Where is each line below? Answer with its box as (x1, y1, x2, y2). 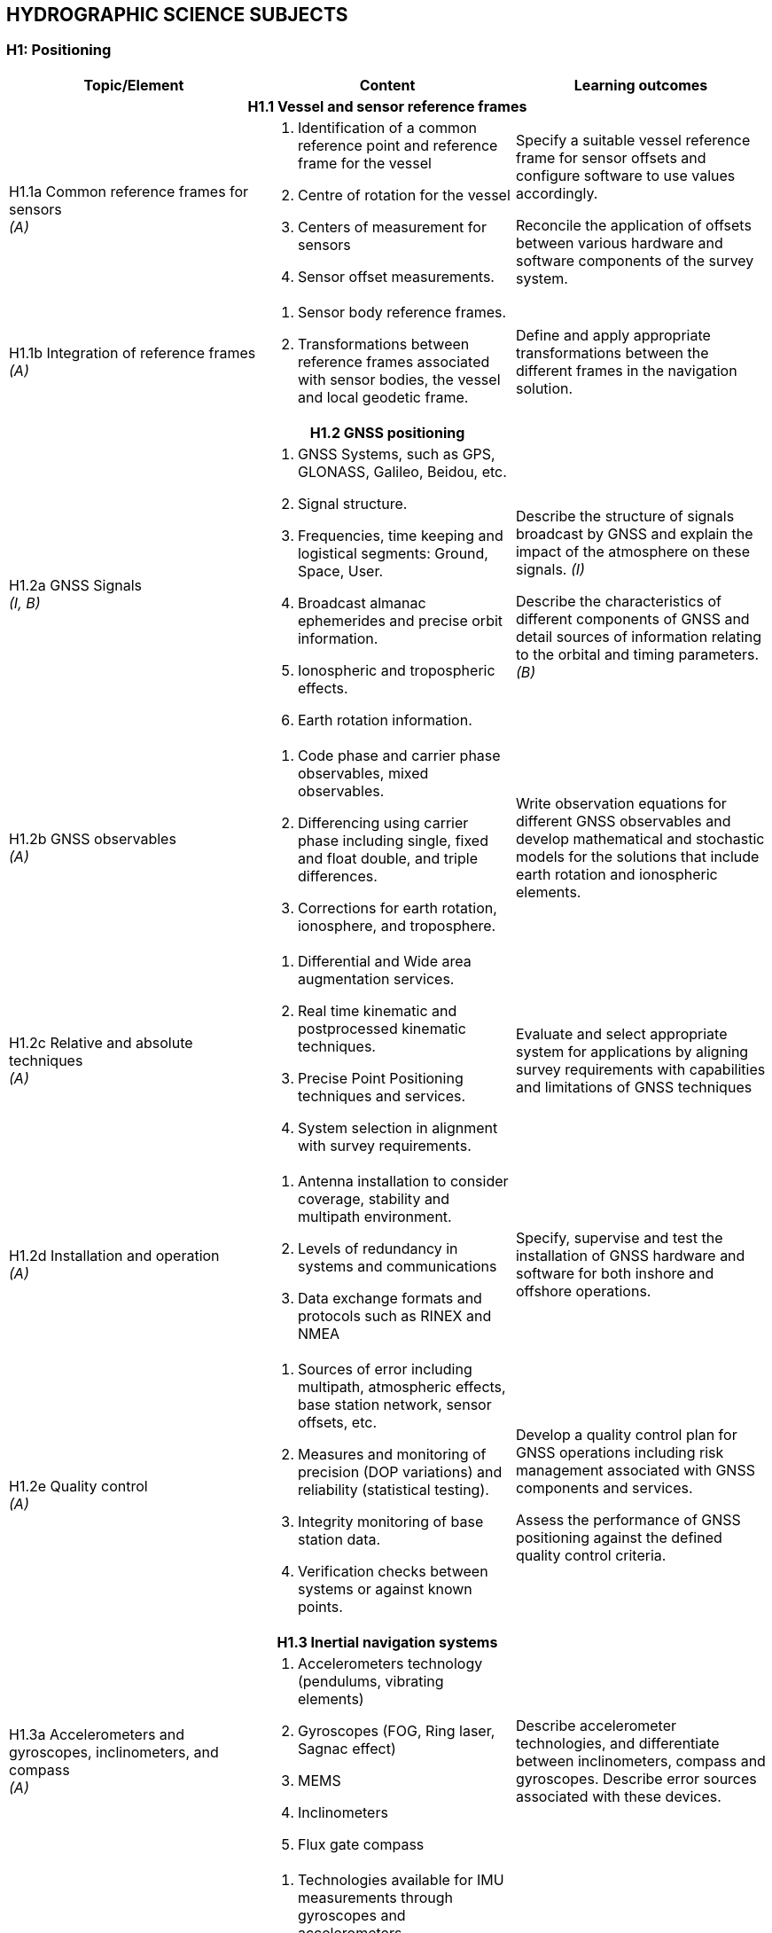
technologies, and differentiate (515, 1733, 720, 1752)
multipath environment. (297, 1207, 452, 1225)
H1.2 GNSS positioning (309, 423, 465, 442)
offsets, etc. (297, 1413, 377, 1431)
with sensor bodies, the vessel (297, 370, 501, 388)
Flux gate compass (297, 1835, 425, 1853)
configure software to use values (515, 166, 736, 184)
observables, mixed (297, 763, 429, 782)
